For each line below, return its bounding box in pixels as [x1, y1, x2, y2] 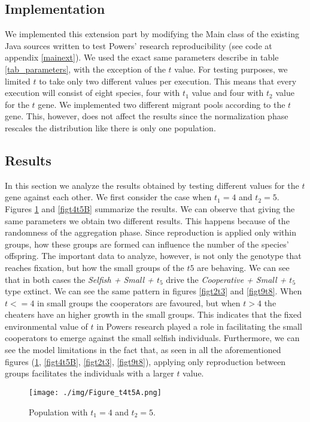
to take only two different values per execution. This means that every [39, 74, 297, 87]
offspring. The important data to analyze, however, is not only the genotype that [5, 249, 302, 262]
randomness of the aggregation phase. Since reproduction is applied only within [5, 226, 297, 239]
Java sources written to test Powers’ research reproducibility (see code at [5, 39, 272, 52]
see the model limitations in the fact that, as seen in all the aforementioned [5, 343, 281, 356]
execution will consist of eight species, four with [5, 86, 180, 99]
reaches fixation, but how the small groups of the [5, 261, 184, 273]
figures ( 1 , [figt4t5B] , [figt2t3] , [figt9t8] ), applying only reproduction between [5, 355, 286, 367]
